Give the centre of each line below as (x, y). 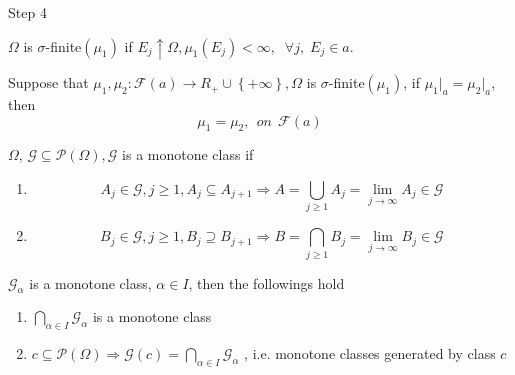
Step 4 (27, 12)
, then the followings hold (266, 282)
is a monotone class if (188, 154)
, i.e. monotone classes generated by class (370, 353)
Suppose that (48, 82)
